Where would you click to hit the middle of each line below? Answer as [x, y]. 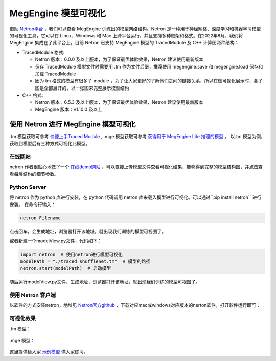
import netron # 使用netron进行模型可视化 [71, 254]
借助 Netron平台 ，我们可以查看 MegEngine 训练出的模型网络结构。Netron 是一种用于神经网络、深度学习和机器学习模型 [135, 29]
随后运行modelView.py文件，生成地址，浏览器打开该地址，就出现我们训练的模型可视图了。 [105, 282]
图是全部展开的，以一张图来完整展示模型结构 [82, 88]
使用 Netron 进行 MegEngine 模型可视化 [73, 124]
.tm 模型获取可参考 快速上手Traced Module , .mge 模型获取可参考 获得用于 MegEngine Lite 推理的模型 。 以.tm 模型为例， [137, 136]
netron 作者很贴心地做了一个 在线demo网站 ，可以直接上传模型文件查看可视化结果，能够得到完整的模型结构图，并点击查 [136, 167]
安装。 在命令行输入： [32, 205]
